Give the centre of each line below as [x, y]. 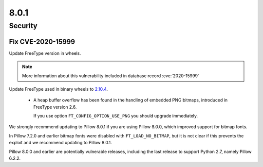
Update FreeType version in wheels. [45, 53]
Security [23, 26]
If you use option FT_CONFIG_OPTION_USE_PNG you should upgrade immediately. [116, 116]
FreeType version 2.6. [55, 107]
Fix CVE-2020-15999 [42, 42]
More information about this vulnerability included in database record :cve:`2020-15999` [111, 76]
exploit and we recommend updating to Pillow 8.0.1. [60, 143]
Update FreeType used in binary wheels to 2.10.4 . [58, 89]
